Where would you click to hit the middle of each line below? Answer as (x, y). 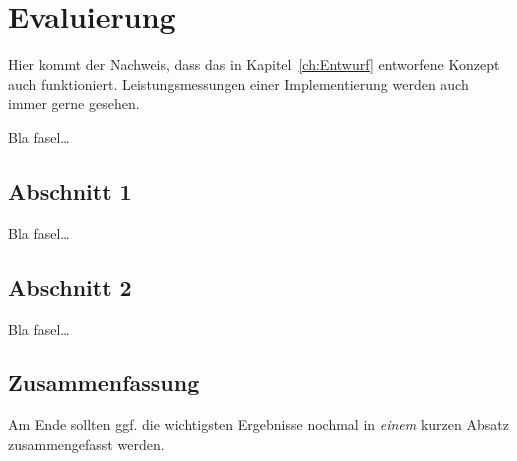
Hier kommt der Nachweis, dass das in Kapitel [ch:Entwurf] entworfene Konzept (254, 64)
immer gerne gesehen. (74, 103)
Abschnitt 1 (70, 190)
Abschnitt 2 (70, 286)
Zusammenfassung (104, 382)
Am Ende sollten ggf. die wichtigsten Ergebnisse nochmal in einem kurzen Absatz (258, 424)
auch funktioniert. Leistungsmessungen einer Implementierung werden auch (238, 83)
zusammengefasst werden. (86, 443)
